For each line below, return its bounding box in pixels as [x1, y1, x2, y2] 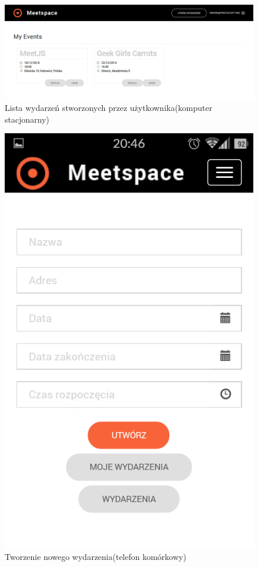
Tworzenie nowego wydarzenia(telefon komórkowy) [5, 550, 186, 562]
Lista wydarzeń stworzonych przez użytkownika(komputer [5, 102, 212, 114]
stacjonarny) [5, 113, 49, 125]
